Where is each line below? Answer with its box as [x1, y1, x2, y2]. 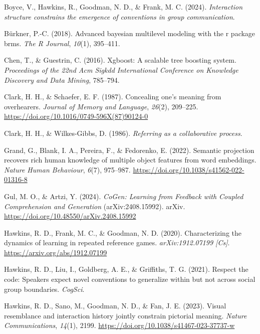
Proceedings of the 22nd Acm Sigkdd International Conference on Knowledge [4, 64, 238, 75]
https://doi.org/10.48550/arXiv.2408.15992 [4, 211, 136, 221]
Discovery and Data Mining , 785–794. [4, 74, 120, 85]
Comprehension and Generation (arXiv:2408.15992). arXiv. [4, 201, 185, 211]
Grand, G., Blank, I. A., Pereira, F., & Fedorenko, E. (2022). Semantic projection [4, 144, 254, 155]
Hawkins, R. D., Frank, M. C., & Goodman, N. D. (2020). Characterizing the [4, 227, 241, 238]
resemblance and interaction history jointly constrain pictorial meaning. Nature [4, 310, 247, 320]
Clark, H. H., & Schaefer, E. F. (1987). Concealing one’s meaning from [4, 91, 221, 102]
